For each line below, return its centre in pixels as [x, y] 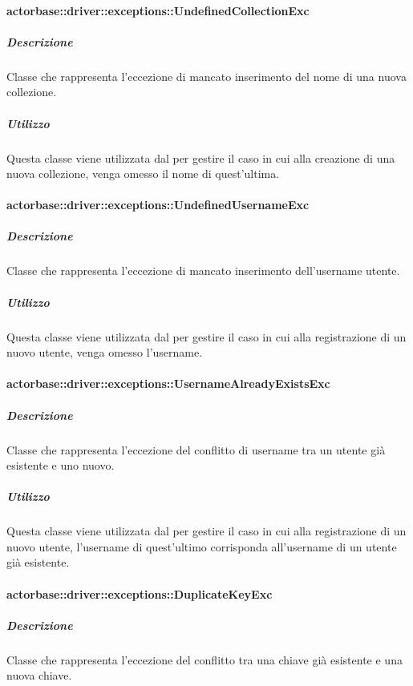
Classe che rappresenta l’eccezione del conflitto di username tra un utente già [196, 449]
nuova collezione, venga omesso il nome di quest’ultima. [143, 174]
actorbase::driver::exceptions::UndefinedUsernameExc [158, 205]
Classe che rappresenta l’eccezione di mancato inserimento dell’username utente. [203, 270]
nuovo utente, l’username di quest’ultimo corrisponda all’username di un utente [202, 546]
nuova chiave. [39, 675]
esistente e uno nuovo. [61, 465]
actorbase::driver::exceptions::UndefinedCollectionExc [158, 10]
